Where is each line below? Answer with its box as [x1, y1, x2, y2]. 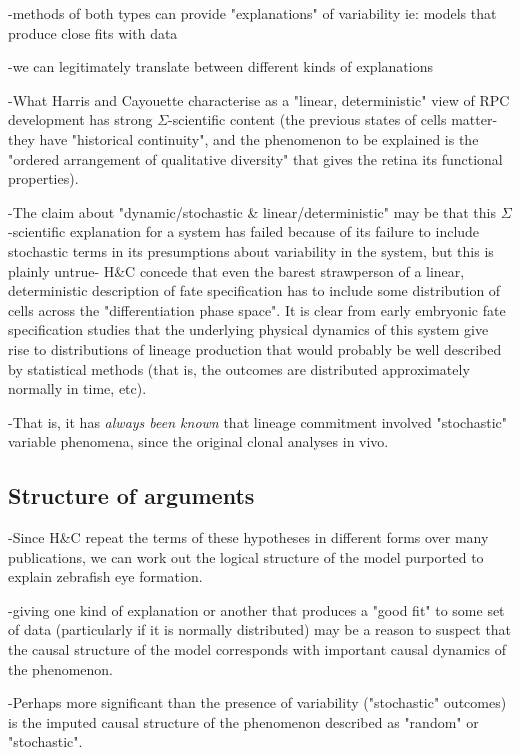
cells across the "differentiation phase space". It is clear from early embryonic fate [8, 299, 506, 320]
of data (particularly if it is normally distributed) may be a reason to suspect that [8, 619, 512, 640]
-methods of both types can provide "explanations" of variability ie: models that [8, 3, 497, 23]
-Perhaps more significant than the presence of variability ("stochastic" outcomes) [8, 692, 507, 713]
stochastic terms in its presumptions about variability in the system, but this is [8, 240, 494, 261]
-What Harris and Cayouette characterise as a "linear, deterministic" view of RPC [8, 89, 510, 110]
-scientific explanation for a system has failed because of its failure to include [8, 221, 480, 242]
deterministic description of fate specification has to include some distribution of [8, 280, 501, 301]
